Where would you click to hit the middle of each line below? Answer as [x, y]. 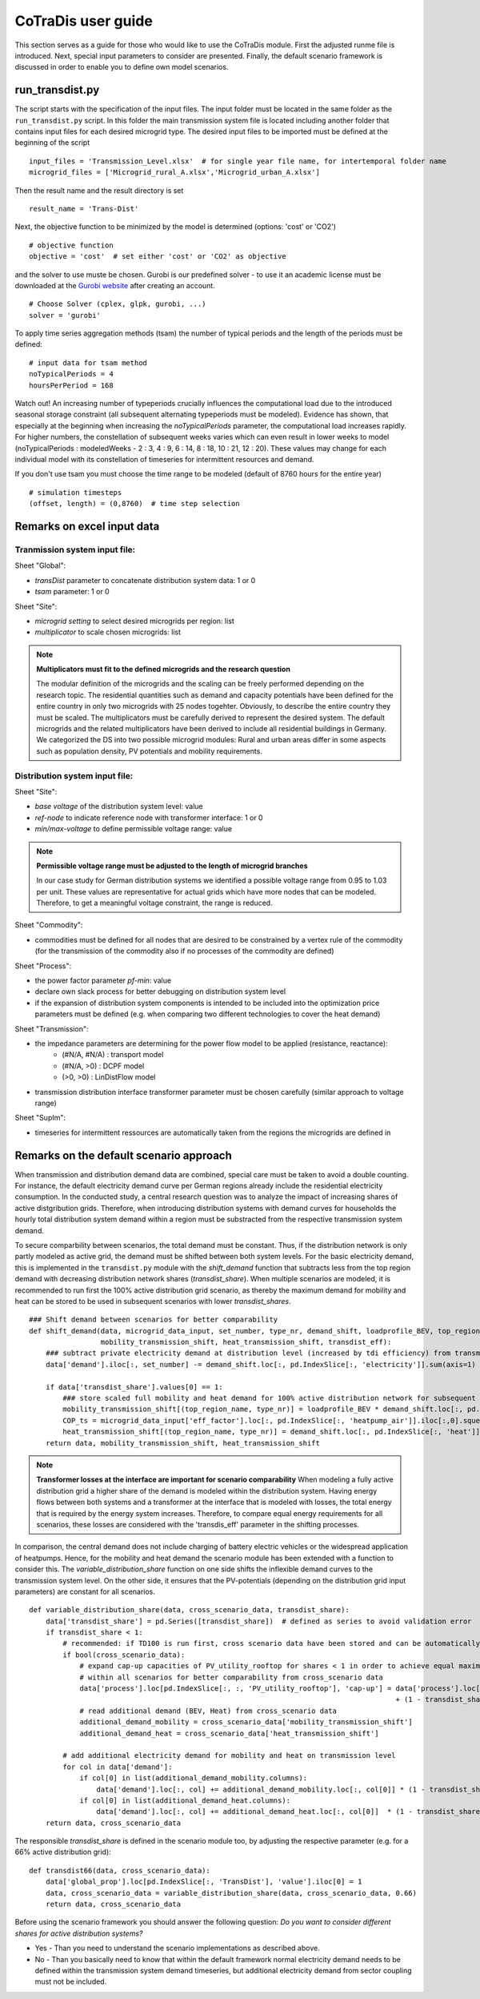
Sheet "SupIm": [40, 1118]
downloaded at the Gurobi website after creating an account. [115, 285]
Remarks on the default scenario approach [123, 1155]
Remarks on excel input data [87, 526]
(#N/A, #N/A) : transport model [113, 1055]
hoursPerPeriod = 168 [71, 385]
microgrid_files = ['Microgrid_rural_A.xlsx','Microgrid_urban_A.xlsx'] [174, 173]
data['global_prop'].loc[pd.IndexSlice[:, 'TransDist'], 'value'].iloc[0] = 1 [204, 1882]
